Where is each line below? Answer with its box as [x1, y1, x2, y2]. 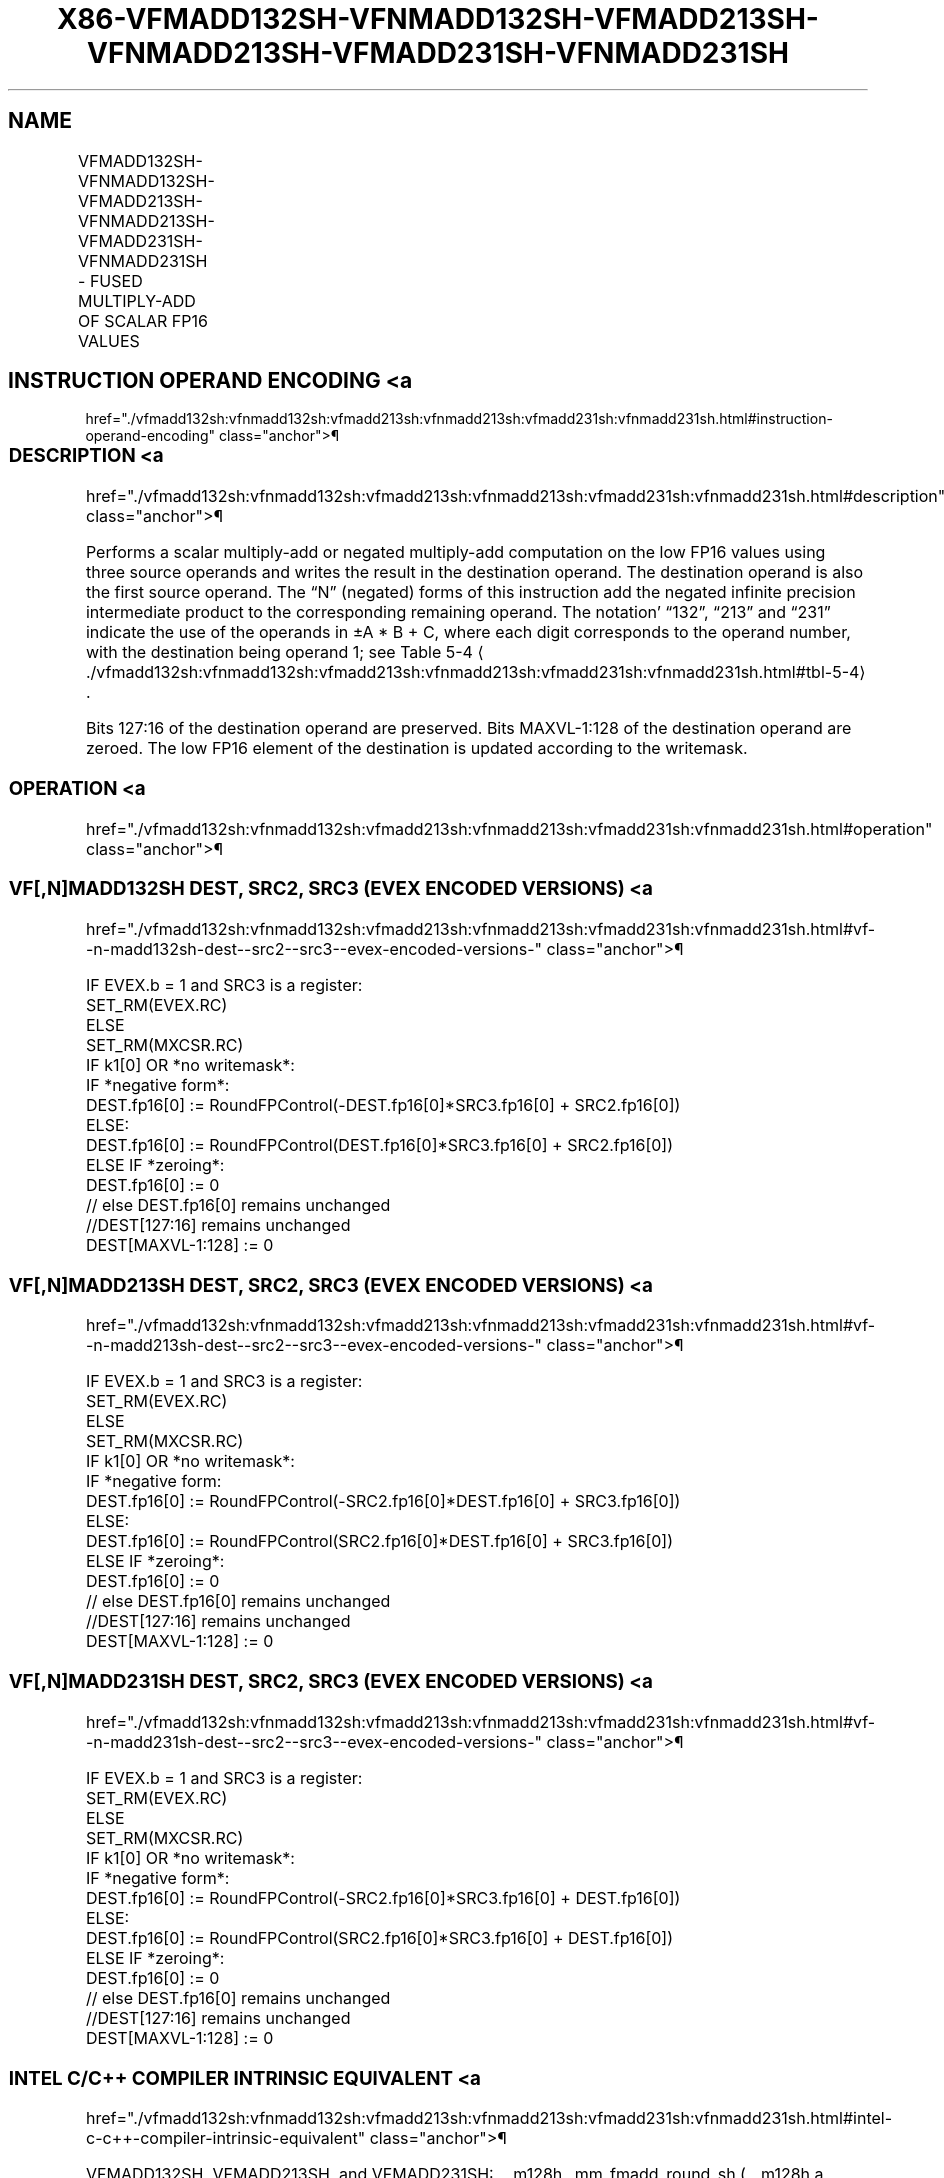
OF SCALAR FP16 [78, 310, 208, 331]
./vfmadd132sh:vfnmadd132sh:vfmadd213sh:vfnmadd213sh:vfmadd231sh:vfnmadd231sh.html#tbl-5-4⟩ [85, 662, 866, 683]
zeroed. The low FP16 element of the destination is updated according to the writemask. [85, 738, 748, 759]
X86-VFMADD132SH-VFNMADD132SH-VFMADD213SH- [57, 2, 819, 36]
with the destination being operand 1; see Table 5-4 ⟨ [85, 642, 484, 663]
